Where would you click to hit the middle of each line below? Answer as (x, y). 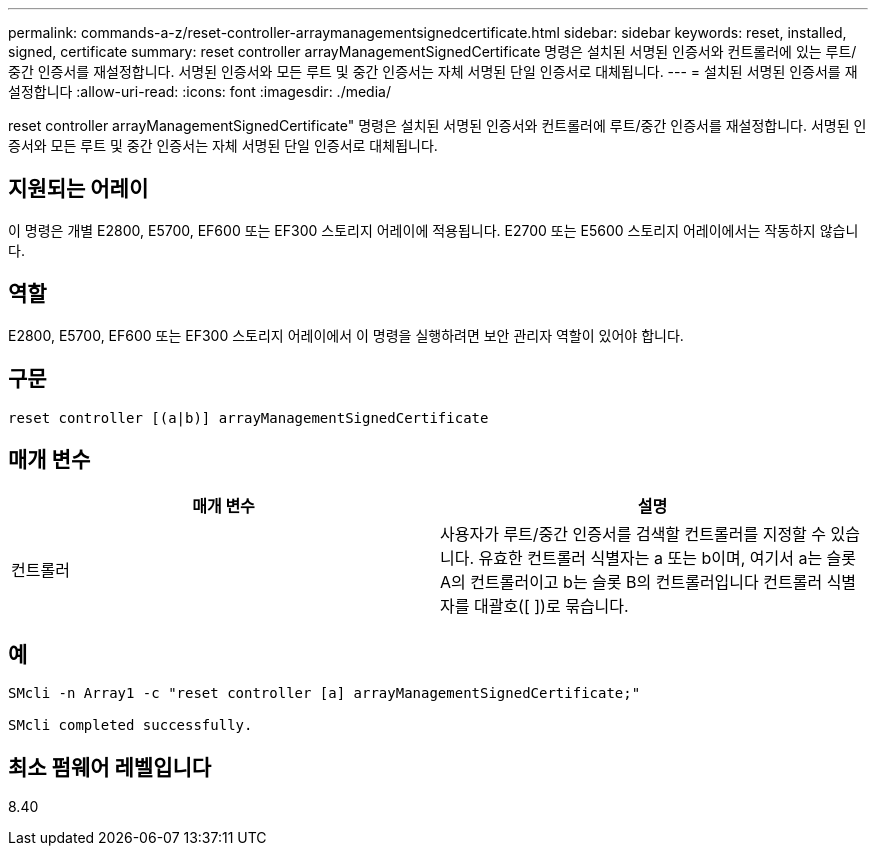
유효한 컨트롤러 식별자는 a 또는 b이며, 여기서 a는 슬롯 (667, 558)
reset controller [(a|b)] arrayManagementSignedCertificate (248, 417)
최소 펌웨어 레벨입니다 (110, 767)
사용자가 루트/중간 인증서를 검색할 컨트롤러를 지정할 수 (633, 534)
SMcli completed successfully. (130, 725)
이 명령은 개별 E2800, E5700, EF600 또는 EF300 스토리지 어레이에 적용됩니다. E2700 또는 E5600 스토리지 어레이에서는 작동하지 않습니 (433, 230)
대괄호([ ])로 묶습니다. (551, 606)
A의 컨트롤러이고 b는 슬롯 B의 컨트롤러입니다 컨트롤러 (631, 582)
